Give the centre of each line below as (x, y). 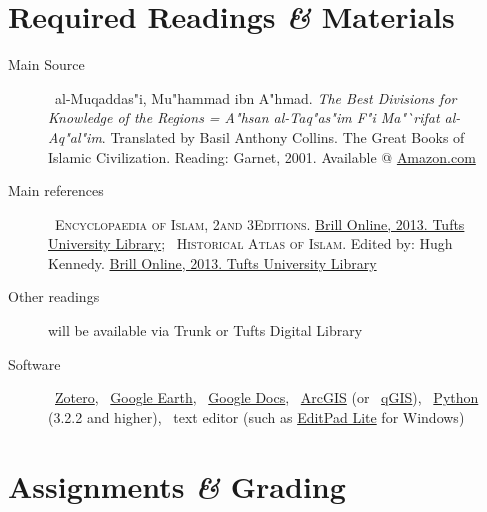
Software (34, 363)
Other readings (54, 296)
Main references (56, 190)
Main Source (46, 64)
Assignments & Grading (177, 486)
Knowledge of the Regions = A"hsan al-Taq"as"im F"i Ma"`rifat (244, 117)
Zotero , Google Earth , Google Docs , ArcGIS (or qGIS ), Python (267, 397)
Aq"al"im (75, 136)
